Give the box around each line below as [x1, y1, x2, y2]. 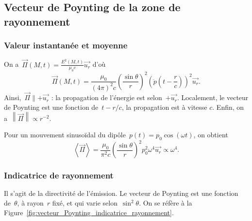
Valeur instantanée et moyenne [4, 39, 128, 51]
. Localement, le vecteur [177, 92, 249, 103]
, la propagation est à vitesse [121, 102, 207, 112]
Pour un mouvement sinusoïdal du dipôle [4, 129, 126, 139]
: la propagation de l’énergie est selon [51, 92, 162, 103]
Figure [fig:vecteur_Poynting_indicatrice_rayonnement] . [4, 207, 174, 217]
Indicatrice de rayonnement [4, 169, 114, 181]
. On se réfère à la [139, 198, 192, 208]
